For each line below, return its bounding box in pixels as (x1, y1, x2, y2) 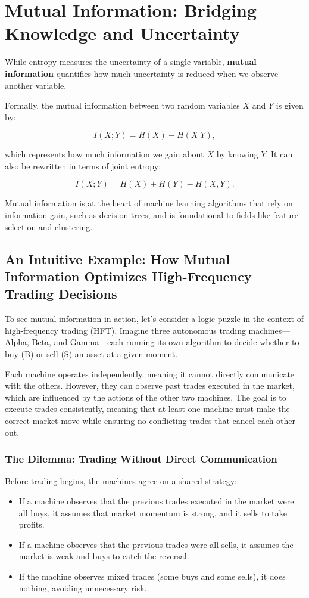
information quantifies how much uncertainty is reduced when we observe (5, 67, 279, 79)
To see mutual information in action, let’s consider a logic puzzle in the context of (5, 312, 304, 325)
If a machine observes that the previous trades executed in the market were (18, 494, 294, 507)
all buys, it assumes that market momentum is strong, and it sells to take (18, 506, 287, 519)
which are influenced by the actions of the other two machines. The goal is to (5, 391, 286, 403)
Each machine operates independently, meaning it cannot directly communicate (5, 367, 295, 380)
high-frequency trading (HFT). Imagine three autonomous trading (5, 324, 246, 336)
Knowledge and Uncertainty (5, 21, 240, 45)
